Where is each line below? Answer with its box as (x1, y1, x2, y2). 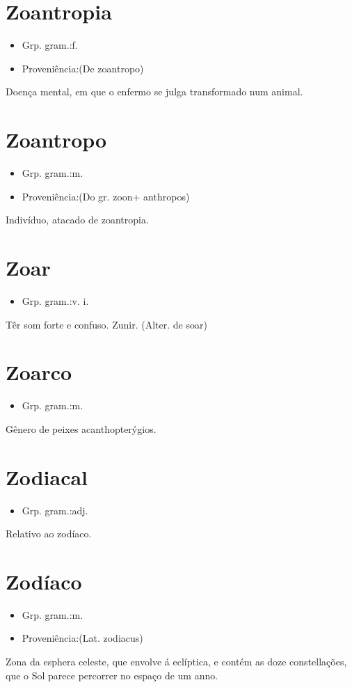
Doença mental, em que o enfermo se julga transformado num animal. (6, 84, 303, 99)
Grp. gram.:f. (22, 38, 78, 52)
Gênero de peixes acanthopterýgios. (6, 421, 157, 436)
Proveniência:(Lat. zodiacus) (22, 631, 143, 645)
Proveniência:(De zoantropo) (22, 61, 144, 75)
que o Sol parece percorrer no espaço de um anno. (6, 668, 218, 682)
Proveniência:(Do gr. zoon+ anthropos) (22, 189, 190, 203)
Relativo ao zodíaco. (6, 526, 92, 541)
